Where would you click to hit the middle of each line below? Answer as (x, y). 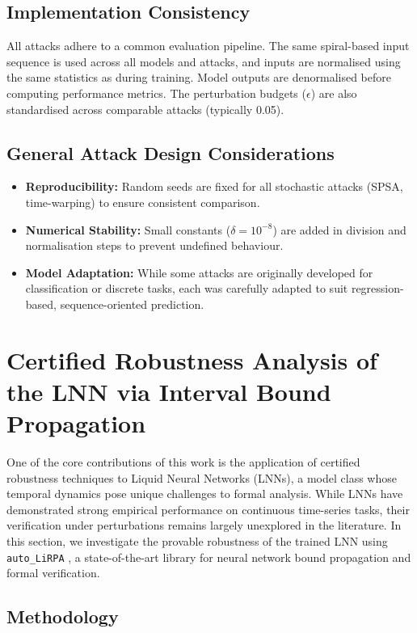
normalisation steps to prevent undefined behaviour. (154, 245)
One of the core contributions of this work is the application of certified (183, 462)
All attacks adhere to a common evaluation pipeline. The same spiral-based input (208, 46)
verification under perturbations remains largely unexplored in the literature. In (204, 525)
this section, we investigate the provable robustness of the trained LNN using (197, 541)
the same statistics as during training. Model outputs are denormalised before (199, 77)
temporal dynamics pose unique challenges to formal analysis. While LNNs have (205, 494)
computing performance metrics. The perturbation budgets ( (156, 93)
